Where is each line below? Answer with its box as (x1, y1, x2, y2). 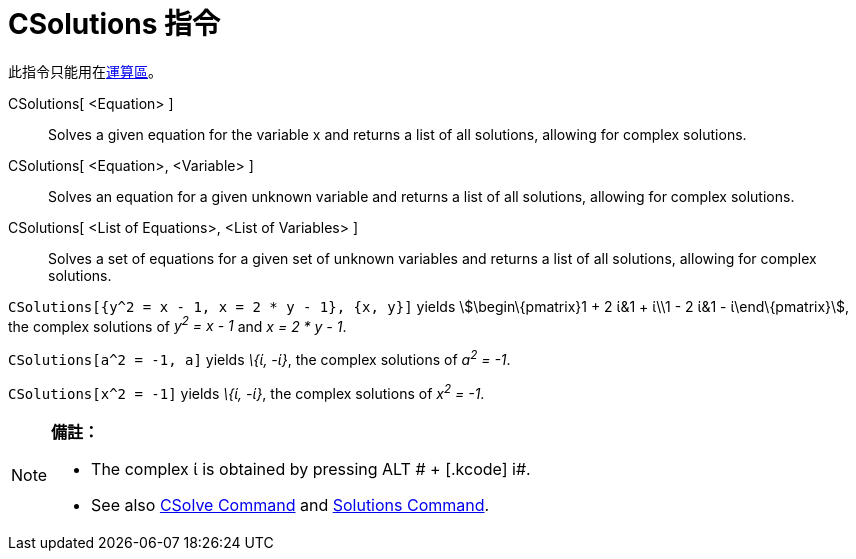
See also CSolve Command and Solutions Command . (91, 494, 490, 515)
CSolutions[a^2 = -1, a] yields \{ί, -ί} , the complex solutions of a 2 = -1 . (8, 348, 511, 369)
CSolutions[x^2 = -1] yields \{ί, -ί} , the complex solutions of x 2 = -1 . (8, 382, 485, 402)
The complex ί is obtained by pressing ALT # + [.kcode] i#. (91, 458, 531, 479)
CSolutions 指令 (8, 7, 220, 41)
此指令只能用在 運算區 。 (8, 62, 162, 80)
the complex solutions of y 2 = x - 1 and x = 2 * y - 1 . (8, 314, 347, 335)
